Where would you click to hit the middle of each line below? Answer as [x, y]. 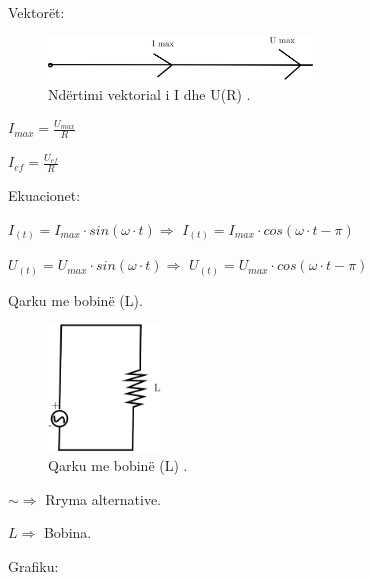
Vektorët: [36, 12]
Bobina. [67, 532]
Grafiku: [33, 565]
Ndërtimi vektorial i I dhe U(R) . [149, 93]
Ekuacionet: [44, 195]
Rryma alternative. [103, 498]
